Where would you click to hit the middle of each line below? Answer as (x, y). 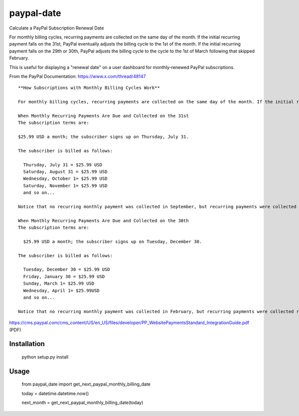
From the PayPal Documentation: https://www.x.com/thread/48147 (78, 76)
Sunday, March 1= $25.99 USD (59, 284)
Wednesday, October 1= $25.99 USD (65, 179)
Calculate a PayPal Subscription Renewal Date (57, 28)
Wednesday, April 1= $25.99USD (61, 290)
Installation (27, 344)
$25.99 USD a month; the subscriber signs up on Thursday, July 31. (103, 137)
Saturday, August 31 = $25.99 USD (65, 172)
